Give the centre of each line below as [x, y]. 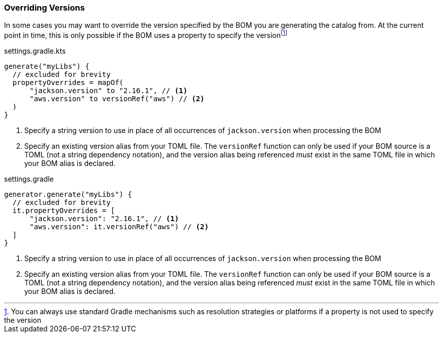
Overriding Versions [45, 8]
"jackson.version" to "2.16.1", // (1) [108, 91]
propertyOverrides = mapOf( [68, 83]
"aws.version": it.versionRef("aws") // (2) [119, 227]
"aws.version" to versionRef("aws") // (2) [117, 99]
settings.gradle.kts [35, 51]
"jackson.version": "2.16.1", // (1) [104, 219]
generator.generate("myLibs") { [68, 195]
